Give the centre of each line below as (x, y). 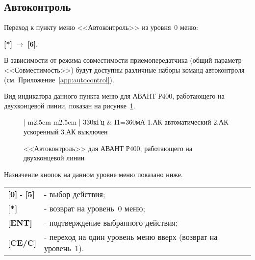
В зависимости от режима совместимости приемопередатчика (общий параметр (123, 60)
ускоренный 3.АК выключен (66, 131)
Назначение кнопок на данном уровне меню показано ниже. (93, 174)
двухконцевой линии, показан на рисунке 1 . (70, 105)
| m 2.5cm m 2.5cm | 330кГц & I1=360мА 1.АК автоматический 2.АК (126, 122)
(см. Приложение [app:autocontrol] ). (59, 79)
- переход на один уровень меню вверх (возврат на (131, 237)
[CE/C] (22, 242)
